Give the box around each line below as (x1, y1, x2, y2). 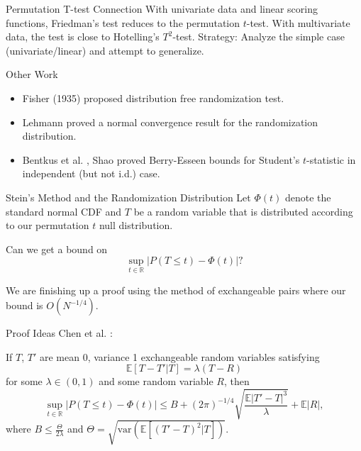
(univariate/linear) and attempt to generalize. (6, 43, 204, 57)
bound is (6, 298, 43, 313)
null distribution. (99, 218, 173, 233)
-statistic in (306, 152, 356, 167)
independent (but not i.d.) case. (22, 166, 160, 181)
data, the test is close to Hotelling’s (6, 29, 160, 44)
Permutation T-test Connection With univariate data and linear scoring (6, 1, 318, 16)
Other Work (6, 67, 58, 82)
